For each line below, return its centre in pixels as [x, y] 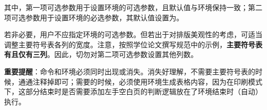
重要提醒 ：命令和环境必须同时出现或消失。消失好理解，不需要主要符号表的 [130, 71]
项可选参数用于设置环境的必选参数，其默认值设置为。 [94, 17]
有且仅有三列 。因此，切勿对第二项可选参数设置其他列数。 [101, 54]
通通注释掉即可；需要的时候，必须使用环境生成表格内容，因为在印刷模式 [140, 81]
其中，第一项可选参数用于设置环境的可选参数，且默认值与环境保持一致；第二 [133, 7]
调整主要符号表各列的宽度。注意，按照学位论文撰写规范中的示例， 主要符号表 [133, 44]
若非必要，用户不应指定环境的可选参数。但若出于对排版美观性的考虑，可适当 [133, 34]
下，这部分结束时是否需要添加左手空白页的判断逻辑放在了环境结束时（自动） [133, 91]
